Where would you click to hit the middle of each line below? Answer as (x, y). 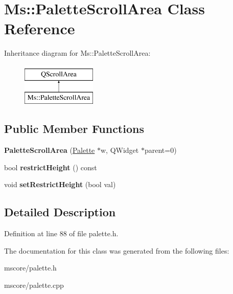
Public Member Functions (74, 129)
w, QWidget (120, 150)
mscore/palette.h (30, 268)
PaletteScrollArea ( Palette (50, 150)
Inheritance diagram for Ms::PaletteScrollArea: (77, 53)
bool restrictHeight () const (51, 167)
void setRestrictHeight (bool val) (60, 184)
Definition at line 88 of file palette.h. (61, 233)
